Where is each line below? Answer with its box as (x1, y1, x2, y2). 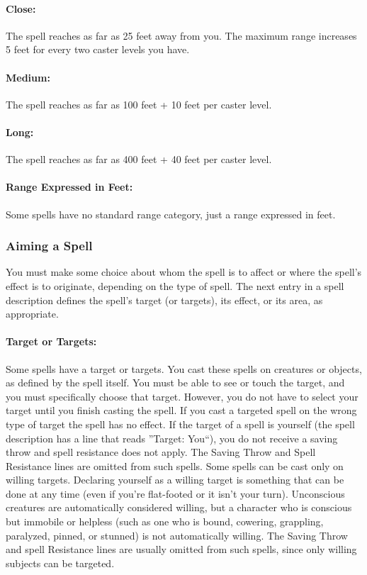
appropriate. (6, 306, 59, 321)
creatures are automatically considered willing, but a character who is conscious (6, 500, 352, 515)
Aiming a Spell (6, 237, 93, 255)
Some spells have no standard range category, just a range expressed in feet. (6, 206, 336, 221)
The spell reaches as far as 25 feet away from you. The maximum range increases (6, 28, 357, 43)
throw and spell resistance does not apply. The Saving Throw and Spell (6, 445, 316, 459)
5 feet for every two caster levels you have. (6, 42, 190, 57)
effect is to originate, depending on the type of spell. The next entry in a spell (6, 278, 344, 293)
